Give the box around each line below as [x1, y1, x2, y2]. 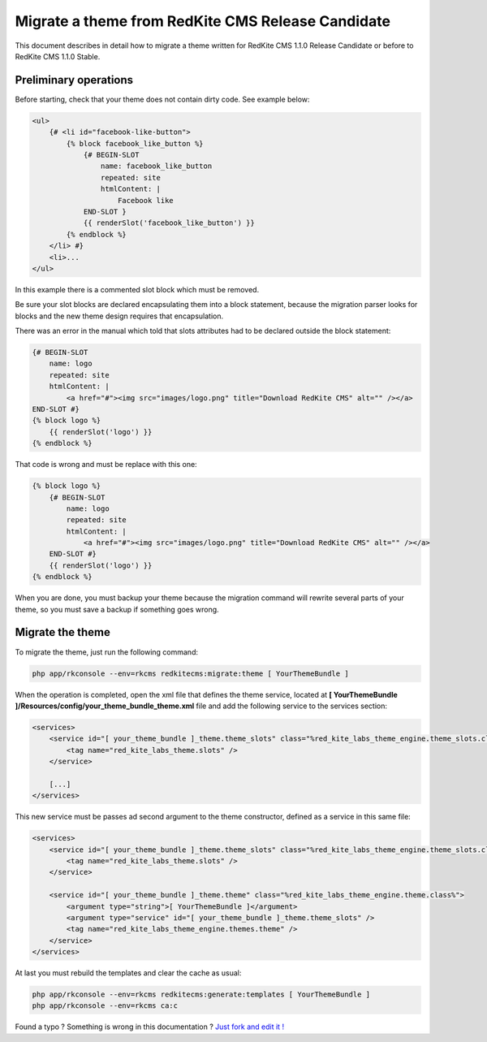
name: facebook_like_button [100, 162, 213, 171]
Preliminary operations [15, 73, 134, 87]
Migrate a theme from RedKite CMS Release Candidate [15, 12, 391, 30]
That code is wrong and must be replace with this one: [15, 460, 198, 469]
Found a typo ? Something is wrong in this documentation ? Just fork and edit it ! [15, 1022, 284, 1031]
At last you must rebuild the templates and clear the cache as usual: [15, 968, 242, 978]
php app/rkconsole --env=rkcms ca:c [32, 1001, 179, 1010]
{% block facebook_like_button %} [66, 139, 204, 148]
